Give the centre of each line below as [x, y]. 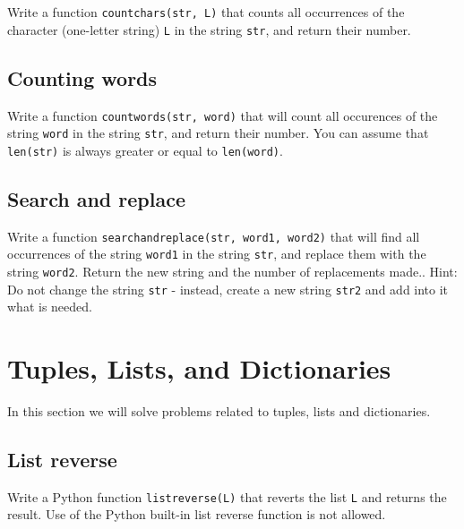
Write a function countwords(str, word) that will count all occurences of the [223, 115]
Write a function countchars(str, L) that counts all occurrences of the [206, 12]
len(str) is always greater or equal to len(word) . [145, 150]
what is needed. [50, 307]
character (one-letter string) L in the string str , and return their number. [209, 29]
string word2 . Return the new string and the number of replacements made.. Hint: [232, 271]
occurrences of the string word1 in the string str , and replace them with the [217, 254]
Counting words [82, 77]
